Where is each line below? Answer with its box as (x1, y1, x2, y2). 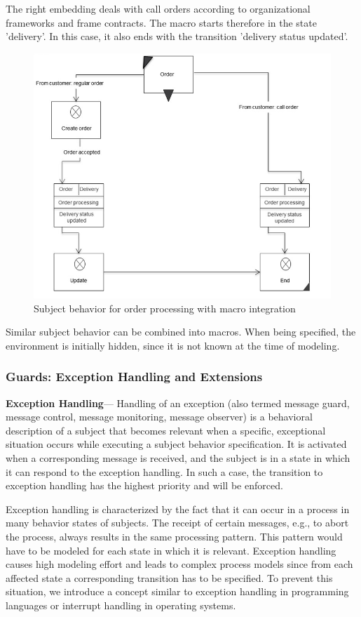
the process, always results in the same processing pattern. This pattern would (6, 529, 343, 543)
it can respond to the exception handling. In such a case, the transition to (6, 464, 323, 479)
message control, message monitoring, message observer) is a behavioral (6, 409, 313, 424)
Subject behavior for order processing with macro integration (34, 300, 296, 315)
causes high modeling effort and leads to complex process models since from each (6, 557, 353, 571)
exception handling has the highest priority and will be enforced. (6, 478, 283, 493)
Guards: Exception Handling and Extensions (6, 368, 263, 385)
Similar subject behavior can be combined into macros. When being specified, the (6, 324, 356, 339)
